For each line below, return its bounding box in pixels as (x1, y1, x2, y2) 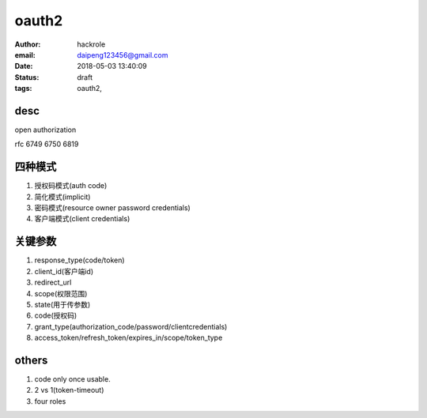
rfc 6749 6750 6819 (14, 139, 79, 149)
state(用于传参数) (34, 299, 91, 309)
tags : (14, 84, 32, 93)
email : (14, 50, 36, 59)
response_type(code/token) (34, 255, 126, 265)
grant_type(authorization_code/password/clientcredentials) (34, 322, 228, 331)
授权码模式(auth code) (34, 181, 108, 190)
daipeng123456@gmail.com (77, 50, 169, 59)
